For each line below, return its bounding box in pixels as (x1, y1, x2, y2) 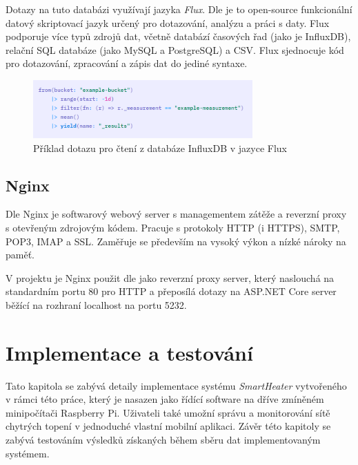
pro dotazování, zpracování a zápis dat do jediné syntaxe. (6, 56, 248, 70)
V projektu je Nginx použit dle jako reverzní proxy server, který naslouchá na (6, 270, 335, 285)
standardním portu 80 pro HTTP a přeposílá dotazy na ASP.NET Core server (6, 284, 337, 298)
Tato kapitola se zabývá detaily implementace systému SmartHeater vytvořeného (6, 378, 347, 392)
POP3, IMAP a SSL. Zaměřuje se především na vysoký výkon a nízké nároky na (6, 234, 346, 248)
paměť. (6, 247, 34, 262)
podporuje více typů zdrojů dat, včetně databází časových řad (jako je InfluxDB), (6, 29, 351, 44)
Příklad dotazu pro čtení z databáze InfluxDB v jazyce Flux (33, 140, 287, 155)
